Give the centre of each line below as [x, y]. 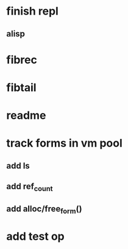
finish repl [33, 11]
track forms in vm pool [65, 143]
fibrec [22, 60]
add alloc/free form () [44, 209]
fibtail [21, 87]
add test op [36, 237]
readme [26, 115]
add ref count [30, 187]
